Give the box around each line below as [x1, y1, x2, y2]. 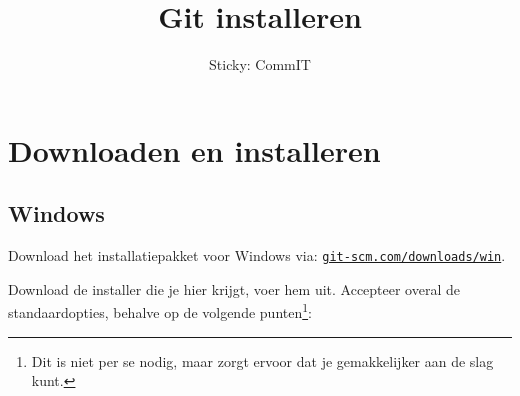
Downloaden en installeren [8, 129, 381, 170]
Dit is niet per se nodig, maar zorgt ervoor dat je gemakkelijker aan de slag [31, 350, 494, 371]
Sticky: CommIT [209, 54, 311, 75]
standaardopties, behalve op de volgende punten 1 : [8, 299, 312, 323]
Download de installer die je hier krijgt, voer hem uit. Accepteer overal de [8, 278, 460, 299]
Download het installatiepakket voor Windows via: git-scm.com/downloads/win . [8, 245, 506, 266]
